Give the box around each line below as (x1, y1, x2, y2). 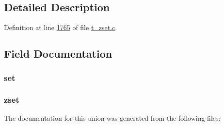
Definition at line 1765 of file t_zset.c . (4, 22, 117, 32)
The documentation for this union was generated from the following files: (4, 112, 221, 123)
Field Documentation (4, 46, 112, 61)
